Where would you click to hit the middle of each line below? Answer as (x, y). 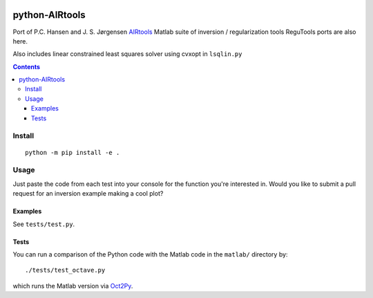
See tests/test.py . (44, 224)
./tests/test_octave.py (65, 270)
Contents (27, 66)
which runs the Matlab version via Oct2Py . (73, 286)
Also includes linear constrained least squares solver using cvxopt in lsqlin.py (127, 54)
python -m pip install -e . (73, 152)
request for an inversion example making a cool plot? (88, 194)
